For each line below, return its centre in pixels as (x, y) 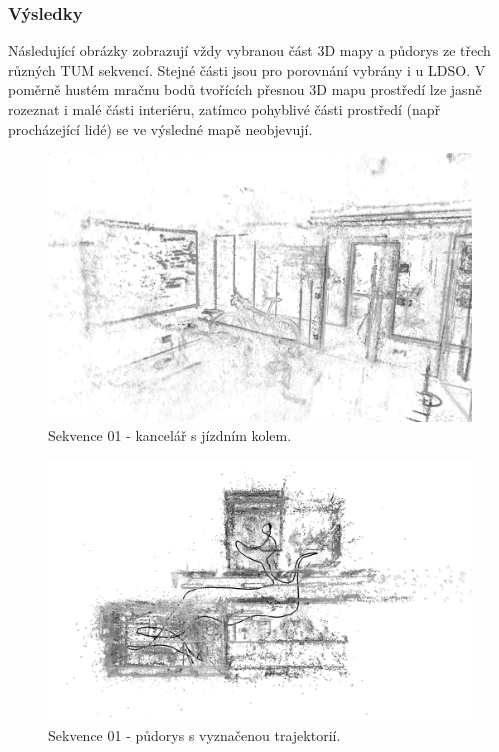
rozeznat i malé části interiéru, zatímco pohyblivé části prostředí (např (224, 109)
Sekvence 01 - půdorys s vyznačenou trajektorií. (194, 734)
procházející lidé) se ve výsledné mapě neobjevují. (160, 128)
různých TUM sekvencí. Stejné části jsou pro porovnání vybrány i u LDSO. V (247, 69)
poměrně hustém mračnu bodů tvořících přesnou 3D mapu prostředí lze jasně (245, 89)
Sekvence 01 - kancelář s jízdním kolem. (170, 435)
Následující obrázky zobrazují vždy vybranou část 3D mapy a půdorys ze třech (249, 50)
